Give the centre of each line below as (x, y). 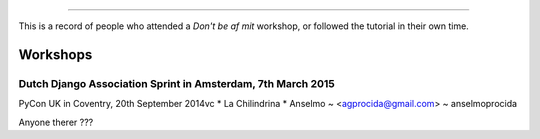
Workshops (55, 54)
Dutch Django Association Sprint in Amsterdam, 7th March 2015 (176, 83)
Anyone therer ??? (56, 122)
